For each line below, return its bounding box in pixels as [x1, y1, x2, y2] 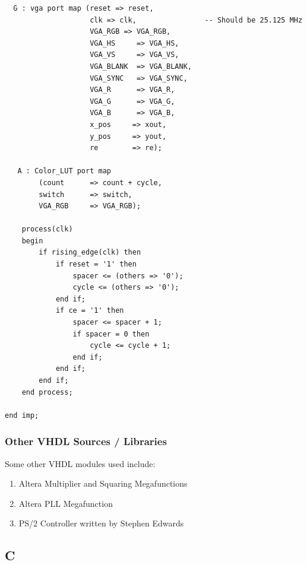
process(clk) [21, 225, 73, 234]
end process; [21, 388, 73, 396]
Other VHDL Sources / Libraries [5, 434, 167, 449]
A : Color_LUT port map [17, 167, 111, 176]
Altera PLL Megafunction [18, 497, 113, 509]
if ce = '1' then [55, 306, 124, 315]
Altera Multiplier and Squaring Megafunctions [18, 477, 188, 490]
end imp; [5, 411, 39, 420]
